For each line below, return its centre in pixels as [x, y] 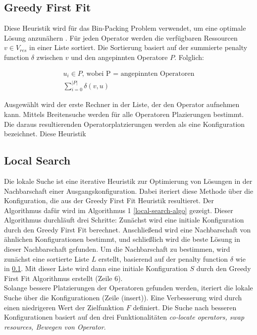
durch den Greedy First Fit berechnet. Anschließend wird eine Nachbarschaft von [128, 229]
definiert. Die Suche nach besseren [185, 307]
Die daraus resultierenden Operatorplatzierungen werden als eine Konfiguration [125, 124]
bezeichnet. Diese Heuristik [45, 134]
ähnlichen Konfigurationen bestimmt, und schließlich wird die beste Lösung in [122, 239]
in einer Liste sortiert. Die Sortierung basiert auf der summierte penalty [138, 47]
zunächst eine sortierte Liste [47, 258]
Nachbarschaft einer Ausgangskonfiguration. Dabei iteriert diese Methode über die [129, 191]
